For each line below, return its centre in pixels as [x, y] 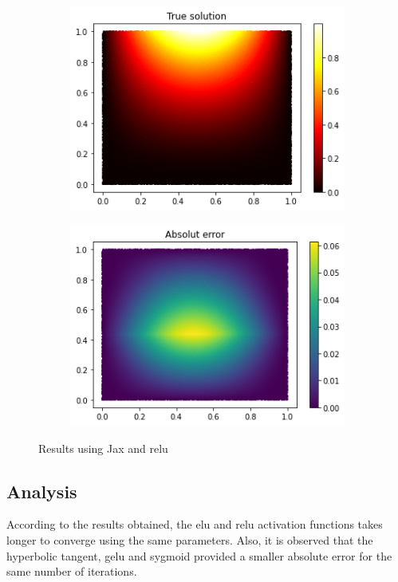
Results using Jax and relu [103, 448]
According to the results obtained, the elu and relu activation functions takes [195, 524]
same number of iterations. [72, 571]
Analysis [42, 491]
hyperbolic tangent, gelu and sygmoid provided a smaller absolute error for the [199, 555]
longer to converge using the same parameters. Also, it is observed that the [190, 539]
